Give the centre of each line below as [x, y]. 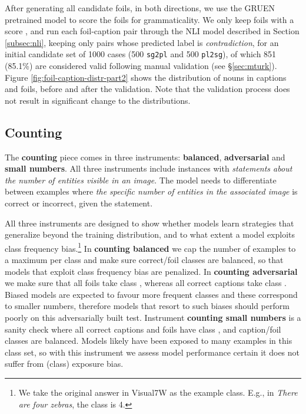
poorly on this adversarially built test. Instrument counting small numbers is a [153, 317]
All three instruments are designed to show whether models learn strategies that [149, 223]
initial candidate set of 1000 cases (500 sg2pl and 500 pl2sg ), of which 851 [141, 54]
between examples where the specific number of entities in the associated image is [151, 191]
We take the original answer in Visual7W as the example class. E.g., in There [158, 392]
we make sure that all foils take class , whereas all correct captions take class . [146, 283]
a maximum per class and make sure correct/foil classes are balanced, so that [144, 260]
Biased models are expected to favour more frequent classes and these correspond [151, 294]
